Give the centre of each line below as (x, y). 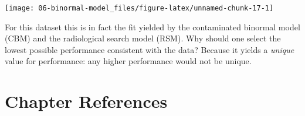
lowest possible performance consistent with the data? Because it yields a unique (150, 49)
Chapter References (86, 101)
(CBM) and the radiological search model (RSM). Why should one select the (143, 38)
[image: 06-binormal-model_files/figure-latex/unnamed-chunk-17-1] (139, 8)
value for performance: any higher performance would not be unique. (128, 61)
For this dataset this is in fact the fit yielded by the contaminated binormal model (152, 27)
